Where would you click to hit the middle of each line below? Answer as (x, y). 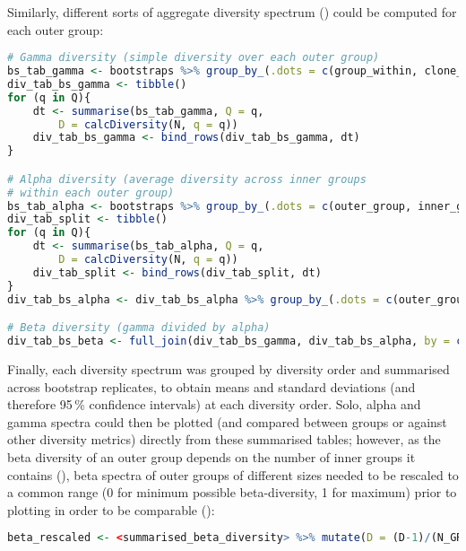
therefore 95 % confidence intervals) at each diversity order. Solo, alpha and (214, 404)
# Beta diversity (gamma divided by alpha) (139, 328)
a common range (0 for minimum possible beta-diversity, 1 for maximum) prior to (232, 492)
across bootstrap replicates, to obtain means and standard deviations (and (211, 386)
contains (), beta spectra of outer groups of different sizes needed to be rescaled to (233, 474)
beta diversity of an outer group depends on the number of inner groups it (211, 456)
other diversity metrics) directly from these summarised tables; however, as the (224, 439)
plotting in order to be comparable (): (111, 509)
